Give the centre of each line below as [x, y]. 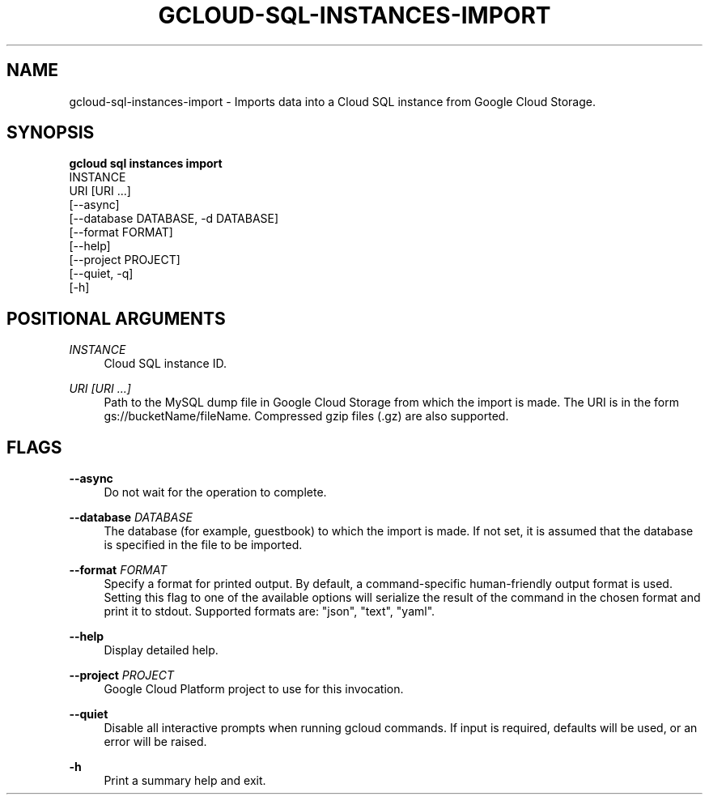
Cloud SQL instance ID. [165, 364]
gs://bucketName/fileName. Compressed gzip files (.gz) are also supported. [306, 416]
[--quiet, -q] [101, 274]
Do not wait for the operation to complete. [215, 492]
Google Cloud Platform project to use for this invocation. [254, 689]
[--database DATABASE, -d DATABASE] [174, 219]
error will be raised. [155, 742]
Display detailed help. [161, 650]
